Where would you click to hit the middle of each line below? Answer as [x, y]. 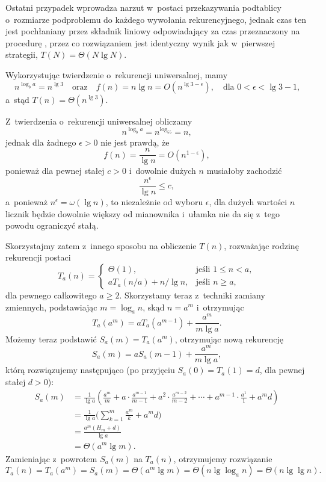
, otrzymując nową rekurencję [229, 338]
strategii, [22, 54]
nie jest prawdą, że [135, 142]
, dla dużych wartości [248, 202]
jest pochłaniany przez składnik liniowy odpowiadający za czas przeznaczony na [153, 31]
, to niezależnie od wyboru [154, 202]
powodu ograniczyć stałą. [52, 225]
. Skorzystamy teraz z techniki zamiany [192, 295]
